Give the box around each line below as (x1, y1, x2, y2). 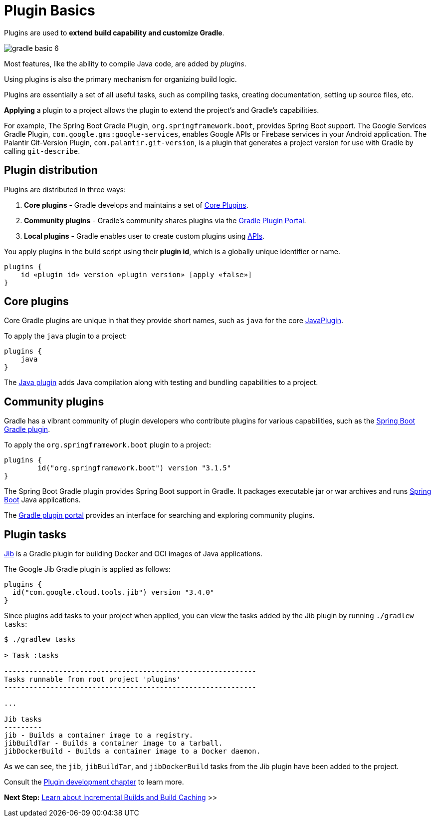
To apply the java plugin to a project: (4, 332, 127, 341)
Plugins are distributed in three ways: (4, 185, 126, 194)
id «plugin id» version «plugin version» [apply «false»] (20, 270, 252, 279)
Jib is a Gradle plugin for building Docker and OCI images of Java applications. (4, 549, 262, 558)
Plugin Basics (4, 2, 95, 19)
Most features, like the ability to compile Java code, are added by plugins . (4, 59, 246, 68)
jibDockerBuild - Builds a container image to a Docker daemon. (4, 747, 261, 756)
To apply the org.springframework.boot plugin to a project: (4, 440, 211, 449)
